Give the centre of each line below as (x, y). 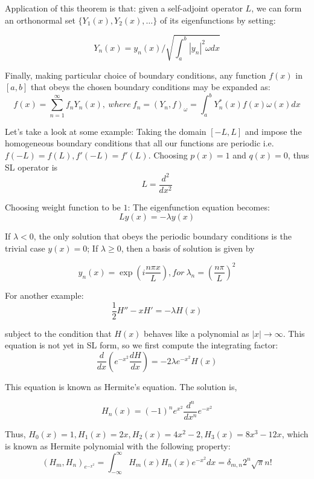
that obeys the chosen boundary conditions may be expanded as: (150, 87)
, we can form (277, 8)
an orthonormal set (40, 20)
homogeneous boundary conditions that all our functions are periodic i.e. (139, 143)
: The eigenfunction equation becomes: (199, 207)
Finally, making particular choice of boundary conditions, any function (136, 75)
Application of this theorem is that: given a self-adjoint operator (124, 8)
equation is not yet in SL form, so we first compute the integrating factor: (142, 345)
